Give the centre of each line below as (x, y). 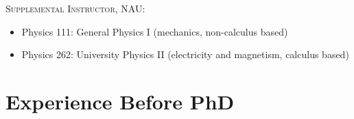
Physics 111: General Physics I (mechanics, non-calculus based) (155, 31)
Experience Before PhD (120, 101)
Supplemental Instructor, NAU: (75, 8)
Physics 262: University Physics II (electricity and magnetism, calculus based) (185, 54)
